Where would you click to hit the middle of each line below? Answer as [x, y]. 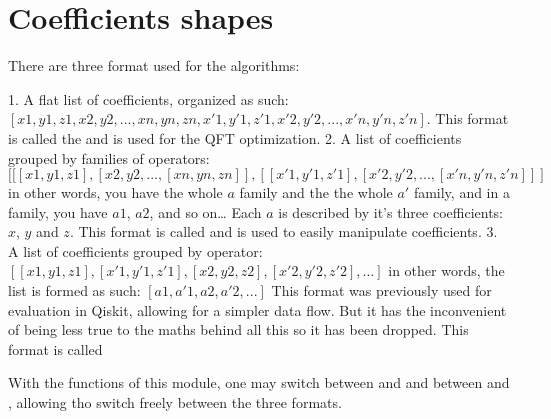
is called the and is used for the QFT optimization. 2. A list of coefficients [235, 137]
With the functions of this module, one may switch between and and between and [259, 382]
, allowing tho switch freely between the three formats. [175, 402]
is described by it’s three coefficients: [391, 211]
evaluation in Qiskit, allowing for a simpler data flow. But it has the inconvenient [257, 309]
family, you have [58, 211]
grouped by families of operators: [109, 157]
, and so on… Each [205, 211]
